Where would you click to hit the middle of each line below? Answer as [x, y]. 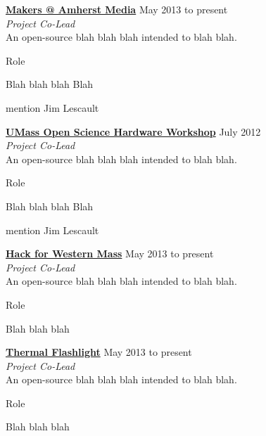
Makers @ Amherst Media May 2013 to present [117, 9]
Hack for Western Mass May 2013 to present [110, 254]
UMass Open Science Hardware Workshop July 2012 [133, 131]
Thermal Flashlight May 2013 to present [99, 352]
